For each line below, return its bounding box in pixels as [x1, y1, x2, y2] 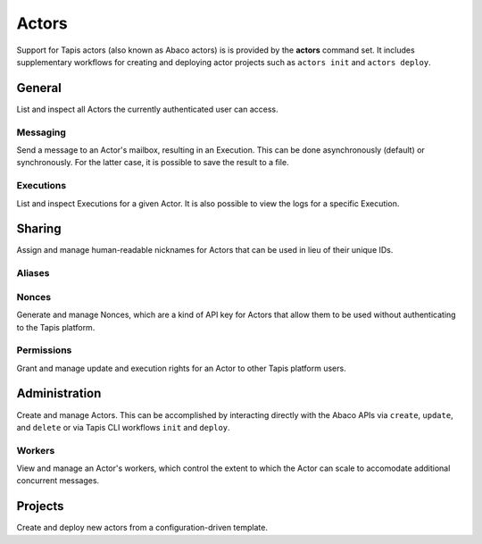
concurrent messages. [16, 475, 100, 486]
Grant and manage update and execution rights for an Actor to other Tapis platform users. [16, 363, 347, 373]
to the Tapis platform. [16, 322, 96, 332]
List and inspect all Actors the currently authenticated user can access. [16, 104, 278, 114]
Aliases [16, 267, 50, 280]
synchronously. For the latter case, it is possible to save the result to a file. [16, 157, 289, 168]
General [16, 80, 62, 96]
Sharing [16, 222, 62, 237]
